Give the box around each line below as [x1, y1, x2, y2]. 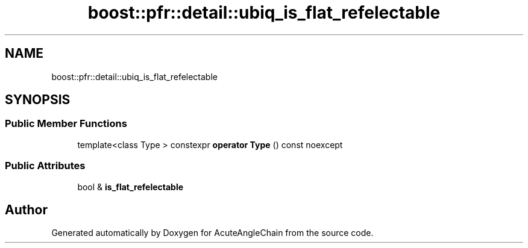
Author [5, 202, 48, 217]
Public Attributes [5, 160, 86, 172]
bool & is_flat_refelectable [77, 181, 184, 192]
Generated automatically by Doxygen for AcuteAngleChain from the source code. [51, 228, 374, 238]
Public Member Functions [5, 117, 127, 130]
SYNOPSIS [5, 92, 71, 108]
